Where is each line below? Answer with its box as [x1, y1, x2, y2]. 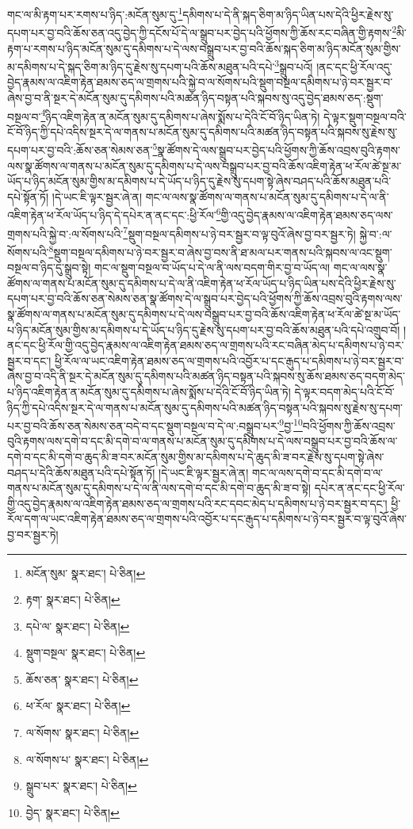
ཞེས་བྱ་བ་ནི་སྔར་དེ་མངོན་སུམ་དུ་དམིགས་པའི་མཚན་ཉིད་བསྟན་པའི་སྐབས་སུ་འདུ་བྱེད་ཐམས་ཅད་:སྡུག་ [7, 89, 384, 105]
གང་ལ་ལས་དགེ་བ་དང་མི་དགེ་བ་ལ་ [251, 464, 384, 480]
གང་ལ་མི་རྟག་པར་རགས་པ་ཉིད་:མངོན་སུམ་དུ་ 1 [7, 4, 183, 22]
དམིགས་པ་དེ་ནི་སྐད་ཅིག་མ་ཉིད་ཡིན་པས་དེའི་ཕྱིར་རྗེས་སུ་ [182, 6, 394, 22]
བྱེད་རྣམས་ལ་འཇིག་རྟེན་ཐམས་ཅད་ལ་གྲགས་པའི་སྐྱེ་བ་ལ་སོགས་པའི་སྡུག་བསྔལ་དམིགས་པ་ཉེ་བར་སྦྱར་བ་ [7, 74, 393, 90]
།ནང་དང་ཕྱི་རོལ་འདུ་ [316, 58, 392, 74]
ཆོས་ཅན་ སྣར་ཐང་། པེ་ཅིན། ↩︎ [25, 670, 139, 687]
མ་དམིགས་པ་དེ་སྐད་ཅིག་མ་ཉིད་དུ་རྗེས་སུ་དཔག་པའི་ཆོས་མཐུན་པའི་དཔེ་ [7, 58, 275, 74]
